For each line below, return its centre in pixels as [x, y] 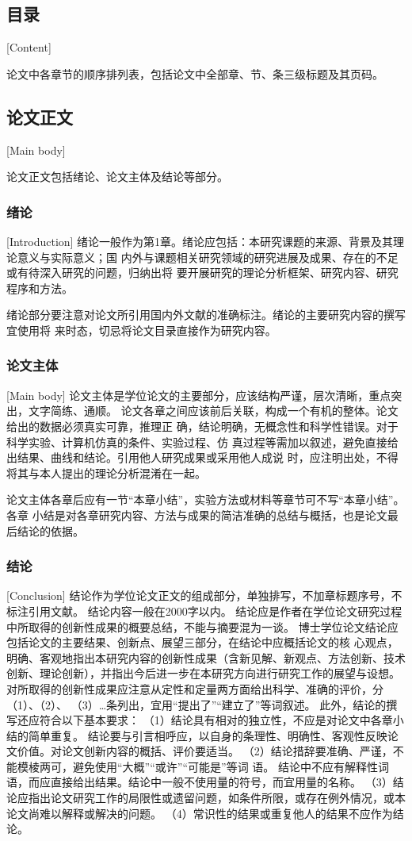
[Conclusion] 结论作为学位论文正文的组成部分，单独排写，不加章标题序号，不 [204, 595]
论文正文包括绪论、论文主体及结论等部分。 [117, 177]
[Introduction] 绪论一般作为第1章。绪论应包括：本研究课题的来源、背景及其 [200, 241]
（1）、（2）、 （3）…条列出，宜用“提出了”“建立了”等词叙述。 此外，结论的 [196, 704]
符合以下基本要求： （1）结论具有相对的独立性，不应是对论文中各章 [216, 720]
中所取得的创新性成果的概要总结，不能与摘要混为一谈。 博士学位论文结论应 [202, 626]
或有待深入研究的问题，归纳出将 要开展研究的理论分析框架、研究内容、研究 [202, 273]
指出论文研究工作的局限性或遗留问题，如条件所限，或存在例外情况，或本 [217, 798]
